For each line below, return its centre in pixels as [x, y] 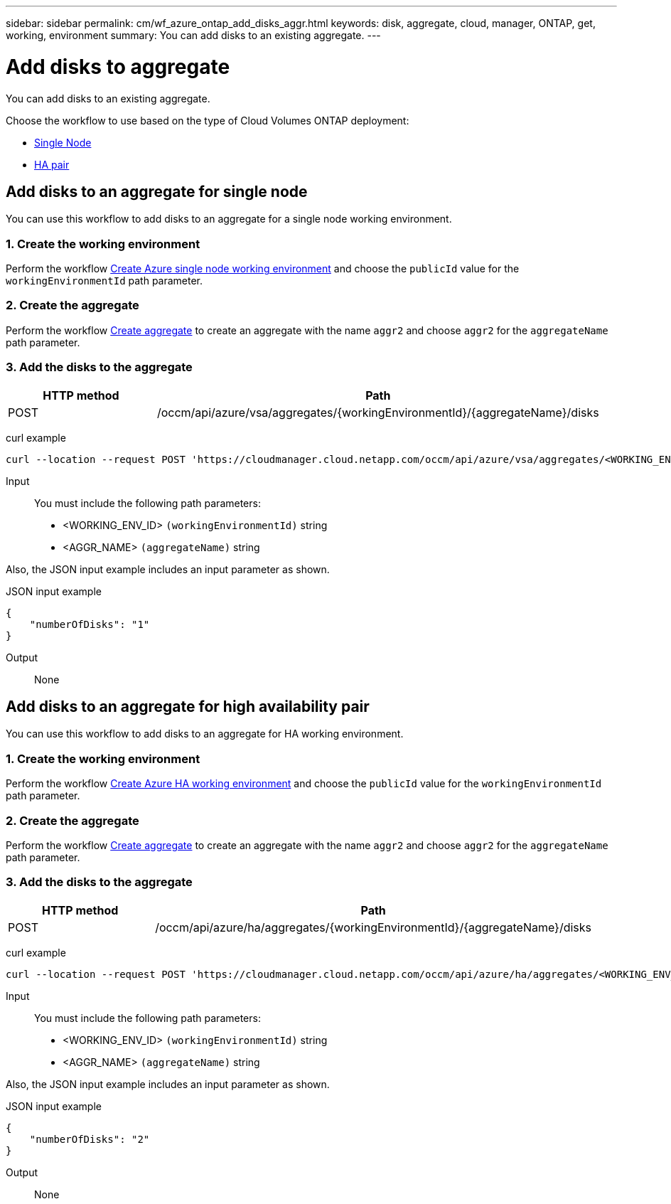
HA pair [52, 164]
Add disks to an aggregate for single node [157, 191]
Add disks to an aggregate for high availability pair [188, 707]
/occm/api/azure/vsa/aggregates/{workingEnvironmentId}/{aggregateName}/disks [378, 412]
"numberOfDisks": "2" [90, 1139]
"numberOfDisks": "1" [90, 624]
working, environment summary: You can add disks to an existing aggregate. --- [193, 35]
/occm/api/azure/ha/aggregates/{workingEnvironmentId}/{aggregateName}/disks [374, 927]
